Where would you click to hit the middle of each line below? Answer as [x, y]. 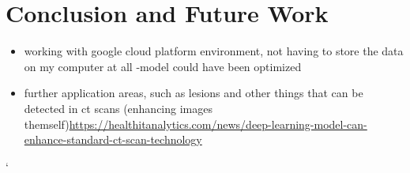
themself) [47, 124]
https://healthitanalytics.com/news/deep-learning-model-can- [218, 124]
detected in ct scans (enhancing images [118, 108]
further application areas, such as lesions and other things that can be [194, 93]
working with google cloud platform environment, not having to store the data [214, 51]
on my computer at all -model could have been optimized [163, 66]
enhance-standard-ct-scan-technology [113, 139]
